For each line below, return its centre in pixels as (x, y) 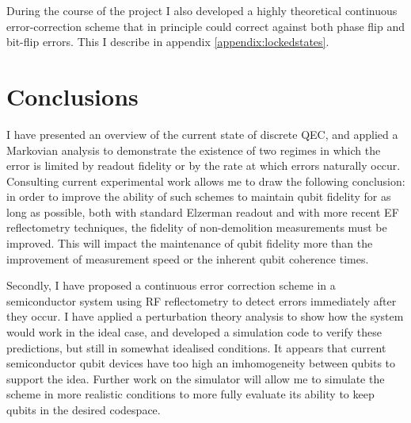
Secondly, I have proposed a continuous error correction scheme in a (171, 285)
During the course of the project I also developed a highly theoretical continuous (202, 10)
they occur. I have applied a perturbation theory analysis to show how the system (205, 316)
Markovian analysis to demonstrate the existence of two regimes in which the (194, 150)
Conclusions (72, 96)
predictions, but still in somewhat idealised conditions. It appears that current (196, 347)
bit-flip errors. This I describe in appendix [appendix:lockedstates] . (168, 42)
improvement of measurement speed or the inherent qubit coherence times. (188, 258)
